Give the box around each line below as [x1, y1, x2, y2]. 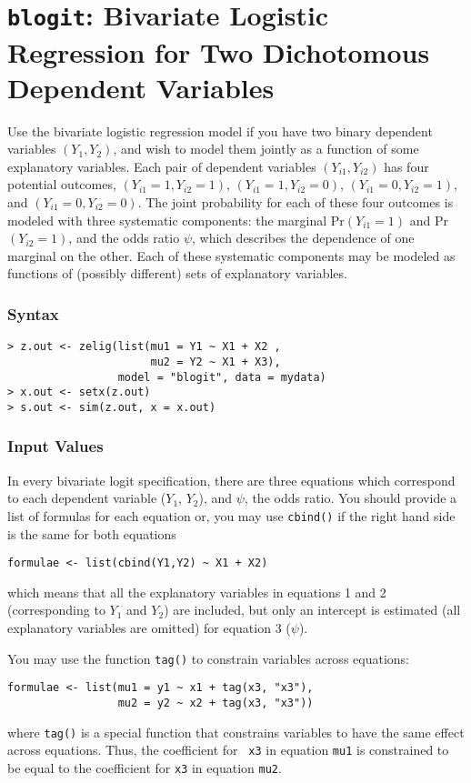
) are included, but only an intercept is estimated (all [164, 600, 461, 619]
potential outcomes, [7, 175, 116, 194]
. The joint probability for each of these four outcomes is [137, 193, 454, 211]
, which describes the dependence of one [192, 228, 415, 247]
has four [384, 156, 429, 176]
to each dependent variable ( [7, 488, 166, 507]
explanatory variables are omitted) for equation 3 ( [7, 617, 291, 637]
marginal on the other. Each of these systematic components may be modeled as [7, 246, 456, 265]
